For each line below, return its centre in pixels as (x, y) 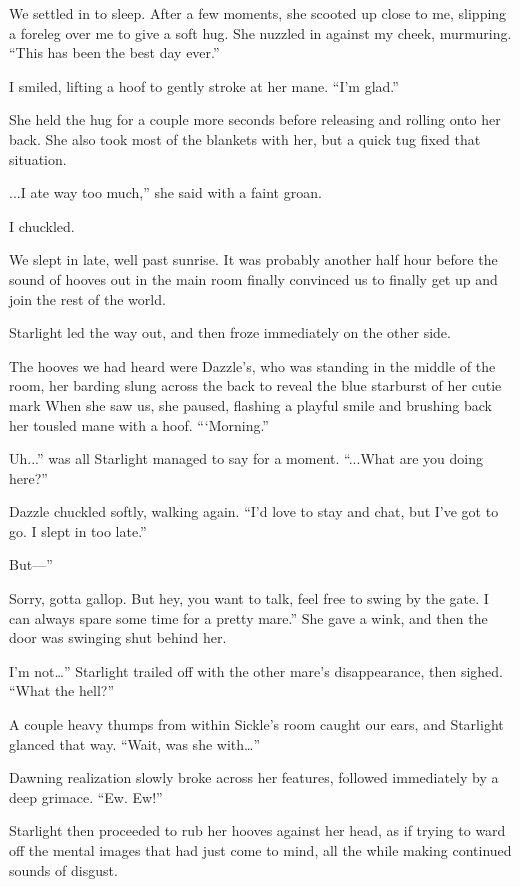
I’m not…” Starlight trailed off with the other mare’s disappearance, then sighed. (256, 670)
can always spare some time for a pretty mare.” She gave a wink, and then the (248, 617)
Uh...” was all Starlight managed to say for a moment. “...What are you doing (246, 458)
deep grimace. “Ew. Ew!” (86, 796)
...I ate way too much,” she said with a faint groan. (165, 192)
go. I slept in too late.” (78, 530)
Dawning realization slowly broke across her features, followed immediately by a (254, 777)
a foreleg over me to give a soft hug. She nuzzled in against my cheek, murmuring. (260, 32)
